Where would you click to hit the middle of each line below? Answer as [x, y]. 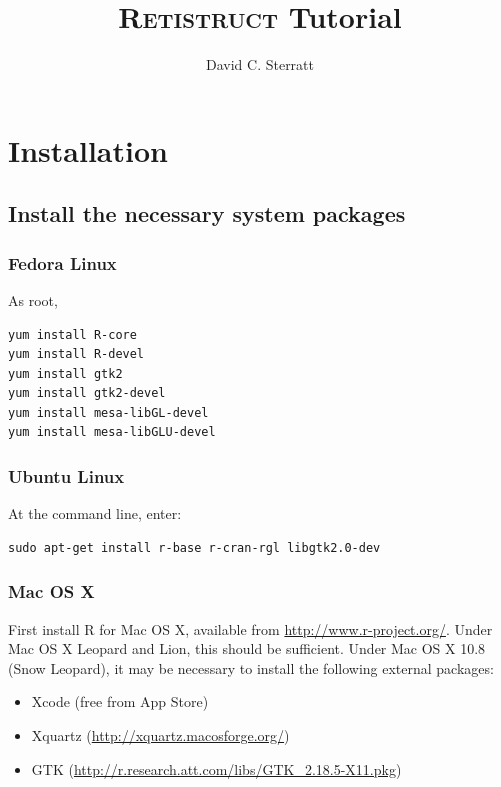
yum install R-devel [76, 354]
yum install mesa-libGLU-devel [112, 432]
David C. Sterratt [259, 64]
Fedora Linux [62, 262]
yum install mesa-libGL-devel [108, 412]
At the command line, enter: [95, 513]
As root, [33, 299]
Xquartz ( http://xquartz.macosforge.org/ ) [160, 735]
